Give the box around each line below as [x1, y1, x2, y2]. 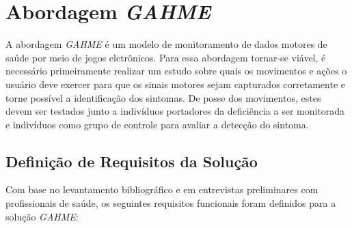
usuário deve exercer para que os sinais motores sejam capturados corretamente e [5, 76, 345, 91]
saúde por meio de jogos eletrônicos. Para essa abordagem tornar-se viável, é [5, 50, 326, 64]
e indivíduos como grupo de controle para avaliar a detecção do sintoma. [5, 117, 309, 131]
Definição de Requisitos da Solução [5, 150, 258, 171]
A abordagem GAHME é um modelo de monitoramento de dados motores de [5, 37, 327, 51]
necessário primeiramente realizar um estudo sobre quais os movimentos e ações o [5, 63, 347, 78]
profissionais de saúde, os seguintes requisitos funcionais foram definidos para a [5, 196, 336, 210]
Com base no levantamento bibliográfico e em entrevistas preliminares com [5, 182, 319, 197]
